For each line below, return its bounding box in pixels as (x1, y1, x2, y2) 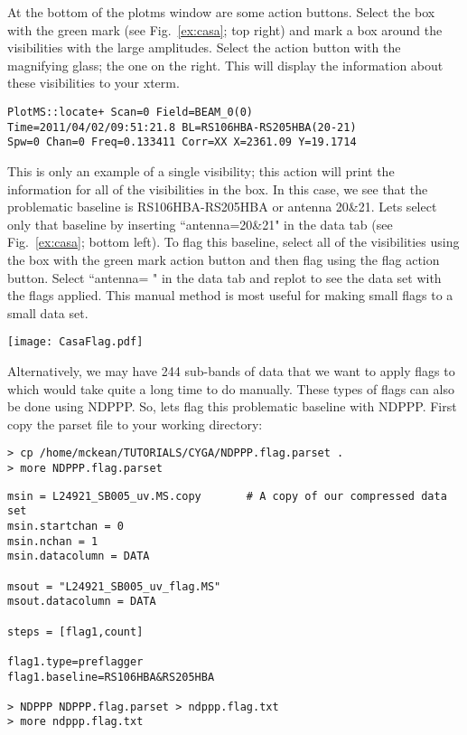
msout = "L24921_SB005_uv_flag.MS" (7, 580, 221, 593)
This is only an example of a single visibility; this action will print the (7, 161, 395, 180)
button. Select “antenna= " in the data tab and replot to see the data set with (7, 268, 442, 287)
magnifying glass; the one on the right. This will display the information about (7, 55, 444, 74)
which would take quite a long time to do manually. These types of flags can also (7, 379, 454, 398)
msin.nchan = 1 (7, 534, 98, 548)
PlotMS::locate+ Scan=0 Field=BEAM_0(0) (7, 105, 254, 118)
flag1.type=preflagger (7, 655, 144, 668)
